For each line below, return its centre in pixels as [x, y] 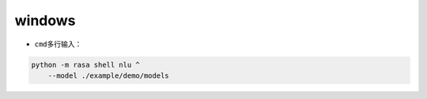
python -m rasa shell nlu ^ [85, 64]
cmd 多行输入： [58, 44]
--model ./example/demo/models [108, 75]
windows [45, 20]
